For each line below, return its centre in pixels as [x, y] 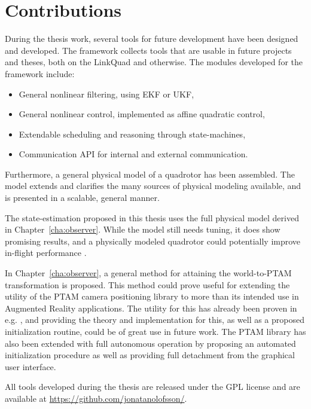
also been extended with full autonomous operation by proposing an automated [150, 343]
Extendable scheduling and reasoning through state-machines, [132, 134]
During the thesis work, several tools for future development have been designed [152, 39]
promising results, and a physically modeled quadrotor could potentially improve [153, 241]
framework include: [40, 73]
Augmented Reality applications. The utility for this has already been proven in [151, 308]
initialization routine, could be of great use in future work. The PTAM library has [155, 331]
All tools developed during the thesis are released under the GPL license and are [153, 387]
